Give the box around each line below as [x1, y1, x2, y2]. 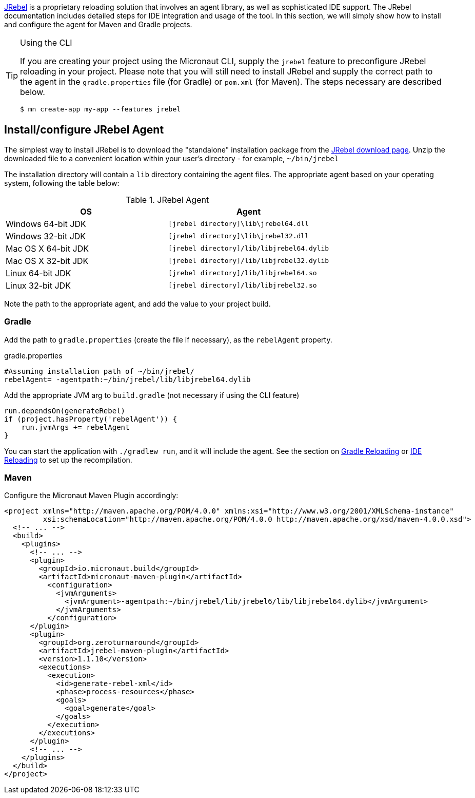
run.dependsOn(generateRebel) [4, 406, 126, 415]
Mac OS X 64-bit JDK [6, 243, 89, 254]
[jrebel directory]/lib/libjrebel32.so [168, 281, 317, 290]
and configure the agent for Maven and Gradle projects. [4, 20, 192, 29]
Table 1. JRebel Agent [126, 194, 209, 205]
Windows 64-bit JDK [6, 218, 86, 229]
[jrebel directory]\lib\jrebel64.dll [168, 220, 309, 228]
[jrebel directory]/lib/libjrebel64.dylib [168, 244, 329, 253]
